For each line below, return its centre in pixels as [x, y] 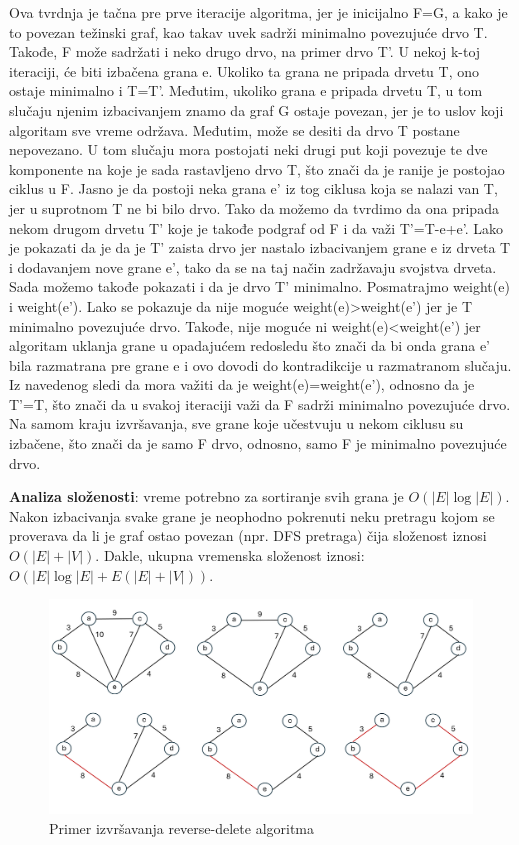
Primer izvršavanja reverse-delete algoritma [182, 827]
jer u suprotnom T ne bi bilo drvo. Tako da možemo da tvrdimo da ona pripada [254, 207]
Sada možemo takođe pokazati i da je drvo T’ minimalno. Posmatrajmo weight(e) [259, 286]
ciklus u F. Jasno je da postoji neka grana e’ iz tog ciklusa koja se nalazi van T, [253, 188]
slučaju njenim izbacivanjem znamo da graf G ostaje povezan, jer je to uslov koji [256, 109]
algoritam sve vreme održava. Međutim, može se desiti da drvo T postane [234, 129]
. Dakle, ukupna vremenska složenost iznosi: [230, 555]
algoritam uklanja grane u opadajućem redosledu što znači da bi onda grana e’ [250, 345]
